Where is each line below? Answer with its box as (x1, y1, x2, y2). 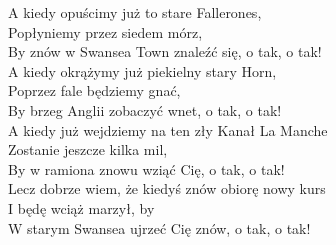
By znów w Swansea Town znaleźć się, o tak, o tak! (8, 41, 322, 62)
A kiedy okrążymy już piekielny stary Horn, (8, 60, 277, 81)
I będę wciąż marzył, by (8, 197, 155, 218)
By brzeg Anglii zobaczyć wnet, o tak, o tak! (8, 99, 282, 120)
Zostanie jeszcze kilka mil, (8, 139, 168, 160)
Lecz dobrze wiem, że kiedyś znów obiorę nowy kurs (8, 178, 326, 199)
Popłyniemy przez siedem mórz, (8, 21, 203, 42)
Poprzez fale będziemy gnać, (8, 80, 181, 101)
